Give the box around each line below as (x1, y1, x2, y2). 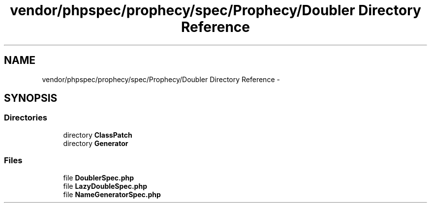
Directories (4, 113, 47, 123)
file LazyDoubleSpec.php (63, 181, 147, 190)
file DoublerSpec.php (63, 173, 134, 182)
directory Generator (63, 139, 128, 148)
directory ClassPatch (63, 130, 132, 139)
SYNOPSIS (4, 92, 58, 105)
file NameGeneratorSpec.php (63, 190, 161, 199)
